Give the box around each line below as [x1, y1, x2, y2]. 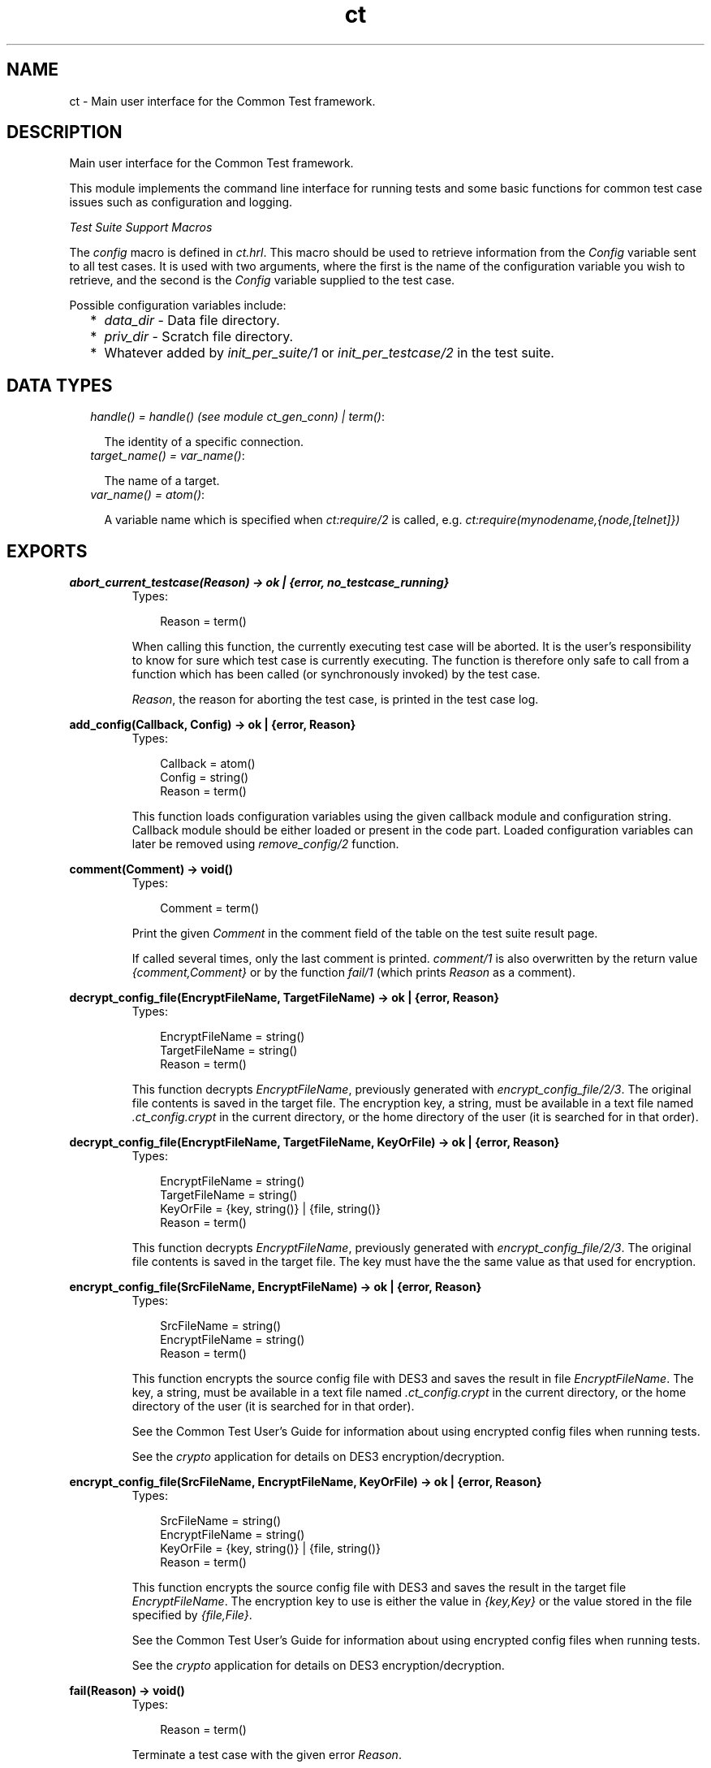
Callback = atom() [160, 756, 256, 771]
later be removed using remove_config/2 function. [131, 837, 399, 851]
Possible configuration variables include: [69, 298, 287, 313]
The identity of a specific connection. [104, 435, 304, 449]
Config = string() [160, 770, 249, 785]
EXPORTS [6, 540, 88, 561]
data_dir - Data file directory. [104, 312, 280, 329]
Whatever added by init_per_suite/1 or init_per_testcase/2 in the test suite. [104, 344, 554, 362]
